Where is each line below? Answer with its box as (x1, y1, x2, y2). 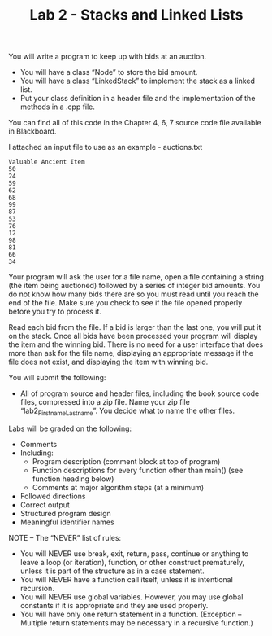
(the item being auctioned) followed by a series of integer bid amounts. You (8, 281, 261, 291)
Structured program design (19, 508, 111, 518)
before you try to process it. (8, 307, 101, 317)
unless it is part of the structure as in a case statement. (19, 566, 205, 576)
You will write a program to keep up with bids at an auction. (8, 51, 207, 62)
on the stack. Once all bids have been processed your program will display (8, 331, 258, 341)
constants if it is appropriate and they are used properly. (19, 600, 209, 610)
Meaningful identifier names (19, 517, 115, 527)
